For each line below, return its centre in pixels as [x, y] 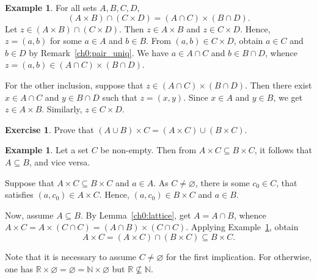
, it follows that [283, 150]
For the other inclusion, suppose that [74, 85]
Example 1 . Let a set [47, 150]
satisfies [19, 194]
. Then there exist [279, 85]
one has [19, 268]
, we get [288, 97]
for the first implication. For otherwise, [239, 256]
